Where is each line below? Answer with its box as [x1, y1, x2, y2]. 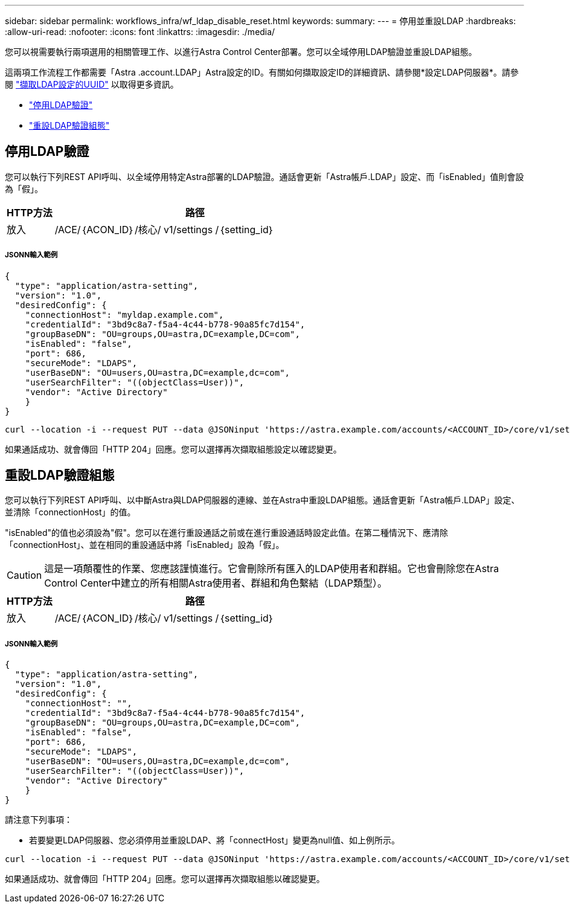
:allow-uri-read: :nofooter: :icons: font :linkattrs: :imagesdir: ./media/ [5, 27, 275, 37]
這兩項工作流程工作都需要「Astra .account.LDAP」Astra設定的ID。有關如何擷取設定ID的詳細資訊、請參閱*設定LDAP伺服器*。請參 [5, 67, 519, 77]
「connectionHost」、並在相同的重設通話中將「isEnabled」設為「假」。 [5, 539, 284, 550]
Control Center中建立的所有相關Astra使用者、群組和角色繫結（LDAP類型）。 [44, 577, 387, 590]
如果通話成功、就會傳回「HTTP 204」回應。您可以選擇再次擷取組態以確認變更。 [5, 874, 325, 884]
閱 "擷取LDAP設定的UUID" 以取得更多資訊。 [5, 79, 179, 89]
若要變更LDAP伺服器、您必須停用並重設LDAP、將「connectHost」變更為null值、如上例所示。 [29, 835, 400, 846]
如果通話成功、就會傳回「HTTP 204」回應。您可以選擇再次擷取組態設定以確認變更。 [5, 443, 342, 454]
